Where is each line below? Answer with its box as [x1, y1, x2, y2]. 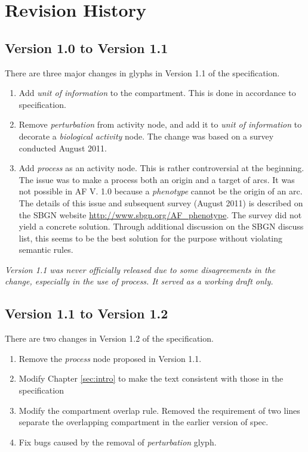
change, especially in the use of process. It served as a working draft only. [5, 275, 273, 287]
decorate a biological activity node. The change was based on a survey [19, 129, 274, 142]
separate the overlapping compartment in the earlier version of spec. [19, 416, 269, 428]
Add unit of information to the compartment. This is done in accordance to [19, 86, 296, 99]
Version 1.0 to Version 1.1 [5, 38, 168, 57]
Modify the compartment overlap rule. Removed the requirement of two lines [19, 404, 300, 416]
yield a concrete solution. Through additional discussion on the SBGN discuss [19, 220, 304, 233]
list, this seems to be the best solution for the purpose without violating [19, 231, 283, 244]
